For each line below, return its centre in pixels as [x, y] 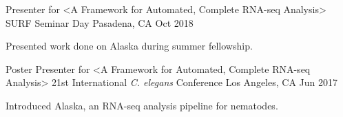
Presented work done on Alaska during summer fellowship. [129, 46]
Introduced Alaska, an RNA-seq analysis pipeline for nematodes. [142, 105]
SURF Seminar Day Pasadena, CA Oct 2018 [100, 22]
